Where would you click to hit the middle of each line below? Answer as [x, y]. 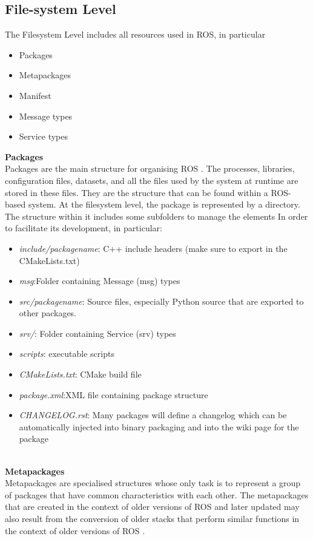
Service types [44, 136]
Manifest [35, 95]
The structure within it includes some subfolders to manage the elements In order [156, 216]
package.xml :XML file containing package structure [114, 394]
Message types [46, 116]
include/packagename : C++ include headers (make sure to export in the [153, 248]
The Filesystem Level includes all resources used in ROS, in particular [135, 34]
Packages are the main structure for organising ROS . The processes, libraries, [150, 168]
